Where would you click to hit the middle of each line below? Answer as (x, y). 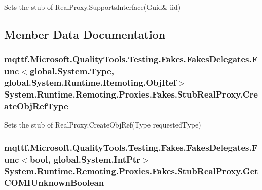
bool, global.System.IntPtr (85, 159)
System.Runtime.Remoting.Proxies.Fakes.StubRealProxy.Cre (131, 94)
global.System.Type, (72, 71)
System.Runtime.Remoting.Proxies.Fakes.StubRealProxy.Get (131, 170)
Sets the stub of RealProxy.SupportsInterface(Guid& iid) (92, 7)
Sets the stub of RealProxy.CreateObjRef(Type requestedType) (103, 125)
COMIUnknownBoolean (54, 182)
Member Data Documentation (85, 34)
